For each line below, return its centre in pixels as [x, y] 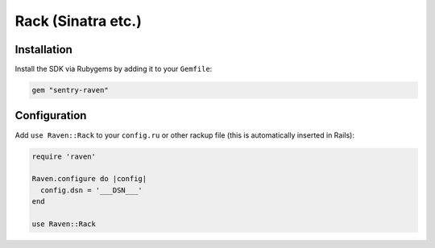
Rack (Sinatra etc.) [79, 21]
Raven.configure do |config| [89, 179]
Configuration [51, 116]
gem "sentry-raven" [70, 90]
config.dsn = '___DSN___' [91, 190]
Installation [43, 50]
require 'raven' [64, 156]
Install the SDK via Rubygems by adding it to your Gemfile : [114, 69]
